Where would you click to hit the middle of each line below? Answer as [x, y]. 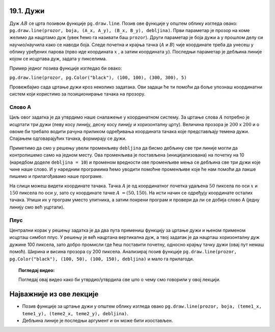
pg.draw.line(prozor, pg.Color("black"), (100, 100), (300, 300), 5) [98, 78]
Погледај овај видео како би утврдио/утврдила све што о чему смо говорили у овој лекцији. [120, 280]
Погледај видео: [37, 270]
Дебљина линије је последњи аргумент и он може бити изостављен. [98, 321]
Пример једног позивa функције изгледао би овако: [66, 68]
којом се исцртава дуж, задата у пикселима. [58, 59]
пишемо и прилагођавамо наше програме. [56, 176]
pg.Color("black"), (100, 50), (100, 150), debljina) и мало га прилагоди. [102, 259]
